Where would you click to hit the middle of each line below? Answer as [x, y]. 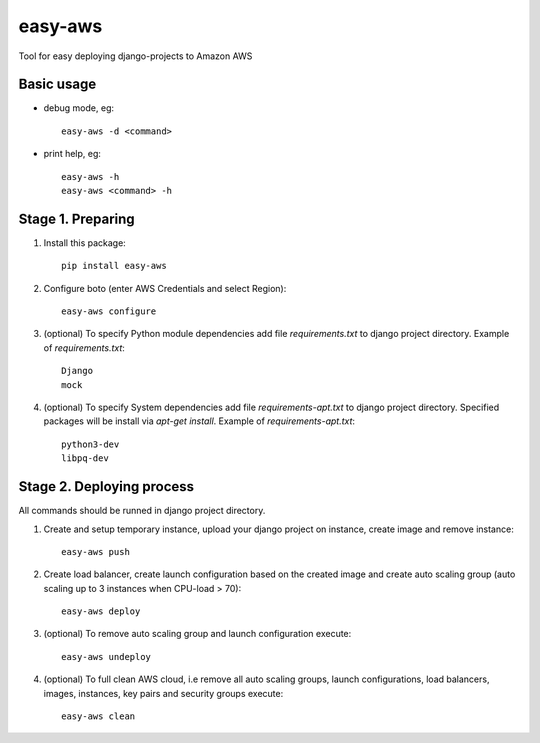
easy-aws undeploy [106, 656]
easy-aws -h [90, 176]
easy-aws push [95, 551]
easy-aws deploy [101, 611]
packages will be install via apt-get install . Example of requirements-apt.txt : [199, 421]
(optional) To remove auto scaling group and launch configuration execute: [197, 634]
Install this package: [85, 242]
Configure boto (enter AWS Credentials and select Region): [165, 288]
